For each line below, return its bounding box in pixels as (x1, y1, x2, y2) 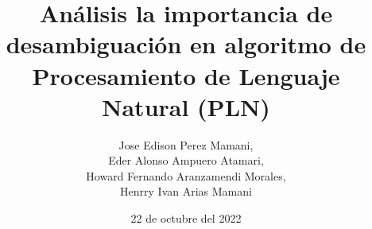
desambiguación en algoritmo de (6, 28, 366, 60)
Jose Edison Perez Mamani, (118, 136, 254, 153)
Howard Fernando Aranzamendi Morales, (86, 167, 286, 184)
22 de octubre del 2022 (130, 210, 242, 227)
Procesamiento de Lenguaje (32, 59, 340, 91)
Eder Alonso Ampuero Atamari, (108, 152, 264, 169)
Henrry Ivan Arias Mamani (120, 183, 252, 200)
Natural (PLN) (102, 90, 270, 122)
